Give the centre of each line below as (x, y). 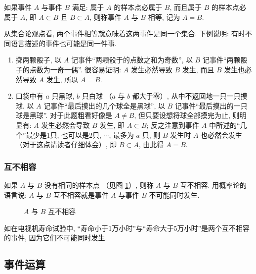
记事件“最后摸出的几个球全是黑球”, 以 (104, 105)
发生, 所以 (62, 79)
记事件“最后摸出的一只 (211, 105)
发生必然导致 (151, 69)
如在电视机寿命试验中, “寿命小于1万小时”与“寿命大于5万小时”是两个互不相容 (127, 228)
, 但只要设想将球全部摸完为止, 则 (187, 115)
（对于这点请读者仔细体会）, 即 (66, 144)
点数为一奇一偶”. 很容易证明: (75, 69)
